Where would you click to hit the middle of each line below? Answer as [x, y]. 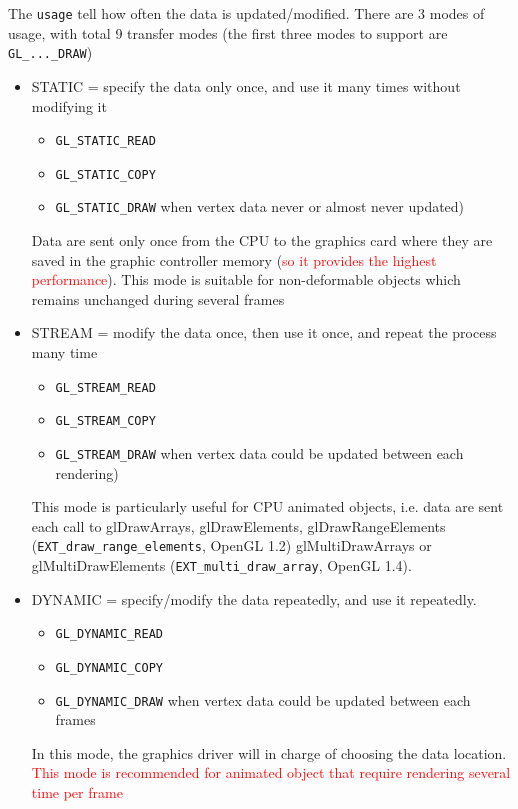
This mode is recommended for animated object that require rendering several [271, 772]
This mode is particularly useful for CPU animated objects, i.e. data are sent [267, 506]
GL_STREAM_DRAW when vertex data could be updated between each [259, 452]
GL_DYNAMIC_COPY [109, 667]
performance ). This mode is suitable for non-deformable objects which [246, 279]
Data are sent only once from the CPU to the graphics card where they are [262, 240]
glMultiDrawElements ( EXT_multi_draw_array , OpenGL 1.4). [221, 565]
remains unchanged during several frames [158, 298]
